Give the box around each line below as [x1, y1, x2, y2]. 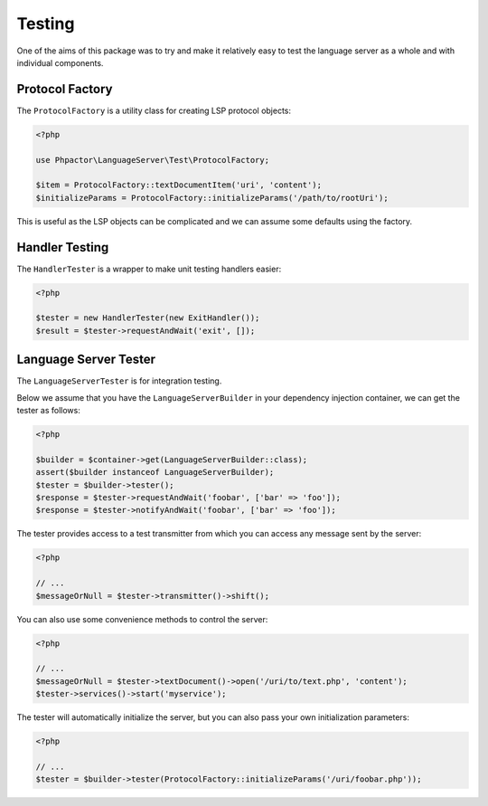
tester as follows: [16, 405, 80, 416]
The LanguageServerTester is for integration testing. [16, 375, 222, 386]
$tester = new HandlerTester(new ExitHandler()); [35, 313, 260, 323]
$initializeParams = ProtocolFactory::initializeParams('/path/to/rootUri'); [35, 193, 389, 203]
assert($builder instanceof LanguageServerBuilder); [35, 467, 275, 478]
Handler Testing [16, 240, 109, 255]
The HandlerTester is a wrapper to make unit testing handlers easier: [16, 263, 282, 274]
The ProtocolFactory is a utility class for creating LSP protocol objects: [16, 105, 292, 116]
